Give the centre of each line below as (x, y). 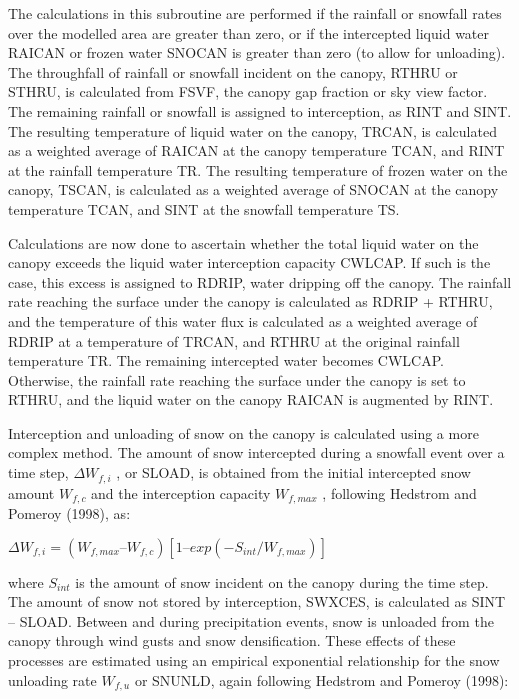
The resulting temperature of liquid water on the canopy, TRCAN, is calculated (252, 130)
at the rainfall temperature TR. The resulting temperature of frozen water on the (258, 169)
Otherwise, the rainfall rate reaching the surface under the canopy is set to (237, 379)
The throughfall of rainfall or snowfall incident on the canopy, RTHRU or (233, 71)
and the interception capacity (181, 492)
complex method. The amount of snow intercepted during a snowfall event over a (256, 452)
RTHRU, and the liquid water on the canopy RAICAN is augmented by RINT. (251, 399)
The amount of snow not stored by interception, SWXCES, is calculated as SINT (257, 601)
